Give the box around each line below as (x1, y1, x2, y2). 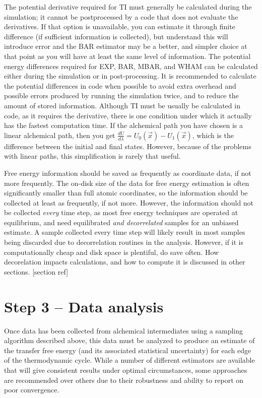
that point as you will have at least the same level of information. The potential (4, 50, 251, 61)
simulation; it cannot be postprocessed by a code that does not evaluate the (4, 11, 238, 22)
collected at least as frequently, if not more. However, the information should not (4, 197, 254, 208)
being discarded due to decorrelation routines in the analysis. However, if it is (4, 237, 244, 247)
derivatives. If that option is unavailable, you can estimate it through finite (4, 21, 235, 32)
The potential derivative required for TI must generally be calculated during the (4, 2, 252, 12)
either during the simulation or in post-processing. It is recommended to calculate (4, 71, 256, 81)
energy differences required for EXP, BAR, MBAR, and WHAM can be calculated (4, 60, 258, 71)
